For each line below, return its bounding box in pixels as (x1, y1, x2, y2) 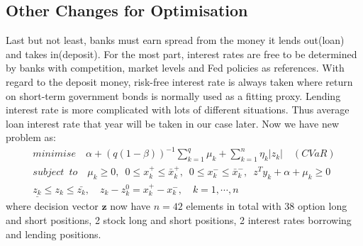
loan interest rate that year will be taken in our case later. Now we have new (6, 116, 340, 130)
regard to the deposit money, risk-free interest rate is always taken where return (6, 74, 353, 89)
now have (110, 199, 151, 213)
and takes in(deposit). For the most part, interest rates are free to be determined (6, 46, 357, 61)
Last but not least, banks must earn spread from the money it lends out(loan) (6, 33, 345, 47)
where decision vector (6, 199, 99, 213)
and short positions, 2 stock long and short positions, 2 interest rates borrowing (6, 213, 352, 228)
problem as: (6, 130, 56, 145)
